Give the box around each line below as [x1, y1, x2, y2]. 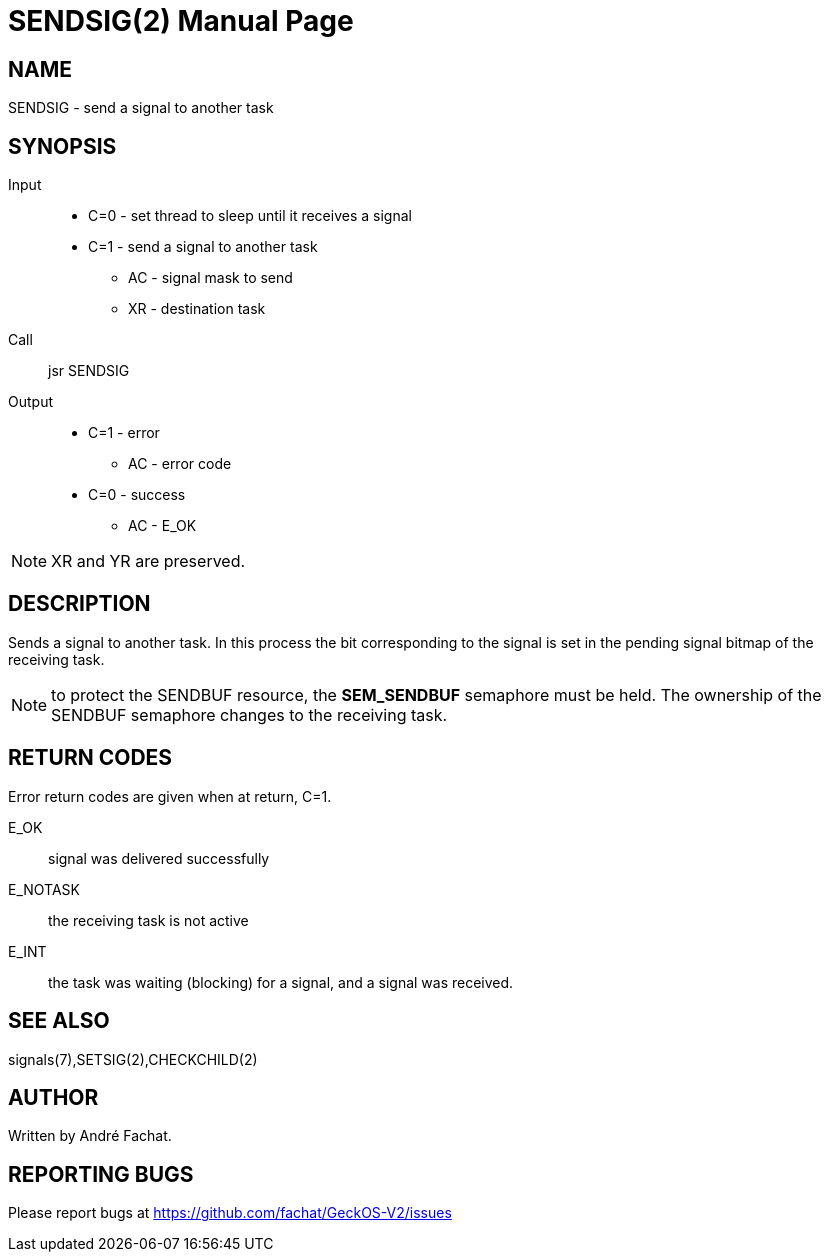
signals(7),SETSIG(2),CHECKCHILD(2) [8, 1050, 258, 1068]
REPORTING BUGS [8, 1161, 194, 1187]
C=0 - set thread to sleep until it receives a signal [88, 207, 412, 225]
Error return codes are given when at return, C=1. [8, 787, 332, 805]
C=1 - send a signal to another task [88, 238, 318, 256]
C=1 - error [88, 424, 160, 442]
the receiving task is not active [48, 911, 249, 929]
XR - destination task [128, 300, 266, 318]
